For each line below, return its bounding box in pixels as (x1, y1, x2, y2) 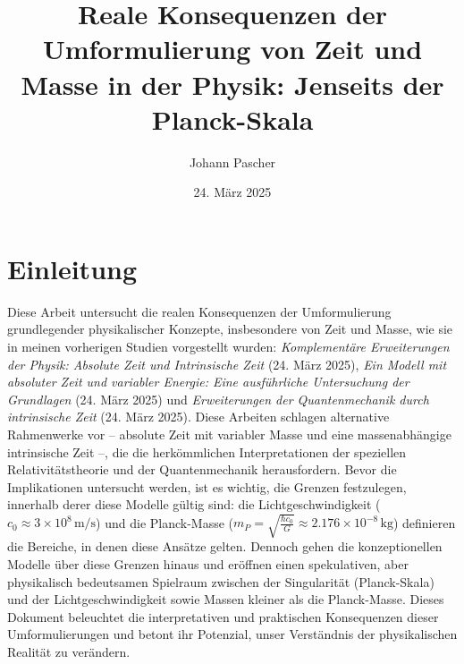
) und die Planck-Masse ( (96, 513, 234, 532)
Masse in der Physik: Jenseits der (21, 65, 444, 102)
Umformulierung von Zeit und (42, 30, 423, 67)
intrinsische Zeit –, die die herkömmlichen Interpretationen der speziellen (7, 442, 407, 461)
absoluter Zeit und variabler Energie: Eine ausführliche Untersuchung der (7, 372, 409, 391)
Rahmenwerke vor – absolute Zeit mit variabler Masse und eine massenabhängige (7, 424, 451, 443)
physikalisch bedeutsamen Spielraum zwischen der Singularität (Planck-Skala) (7, 572, 434, 591)
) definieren (392, 513, 456, 532)
